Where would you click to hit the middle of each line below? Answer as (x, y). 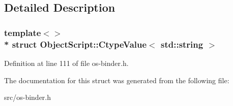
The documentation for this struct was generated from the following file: (117, 80)
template (23, 32)
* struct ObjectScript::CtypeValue (76, 44)
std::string (182, 44)
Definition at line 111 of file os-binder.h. (66, 63)
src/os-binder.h (28, 97)
